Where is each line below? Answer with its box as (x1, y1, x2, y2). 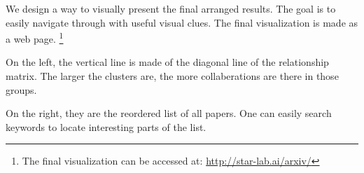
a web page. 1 (6, 29, 64, 46)
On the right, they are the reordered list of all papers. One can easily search (6, 106, 332, 120)
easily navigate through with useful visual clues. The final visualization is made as (6, 15, 358, 29)
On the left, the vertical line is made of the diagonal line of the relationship (6, 55, 329, 69)
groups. (6, 82, 37, 97)
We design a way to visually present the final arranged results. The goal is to (6, 1, 336, 15)
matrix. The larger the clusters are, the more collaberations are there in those (6, 69, 339, 83)
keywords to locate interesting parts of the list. (6, 119, 206, 134)
